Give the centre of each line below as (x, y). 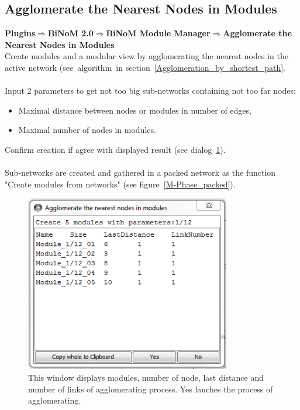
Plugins (20, 33)
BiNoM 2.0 (70, 33)
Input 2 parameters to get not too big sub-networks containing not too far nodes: (150, 90)
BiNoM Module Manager (158, 33)
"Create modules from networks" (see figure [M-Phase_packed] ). (120, 184)
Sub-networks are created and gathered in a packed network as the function (140, 172)
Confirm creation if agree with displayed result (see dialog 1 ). (115, 149)
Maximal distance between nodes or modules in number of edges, (135, 110)
